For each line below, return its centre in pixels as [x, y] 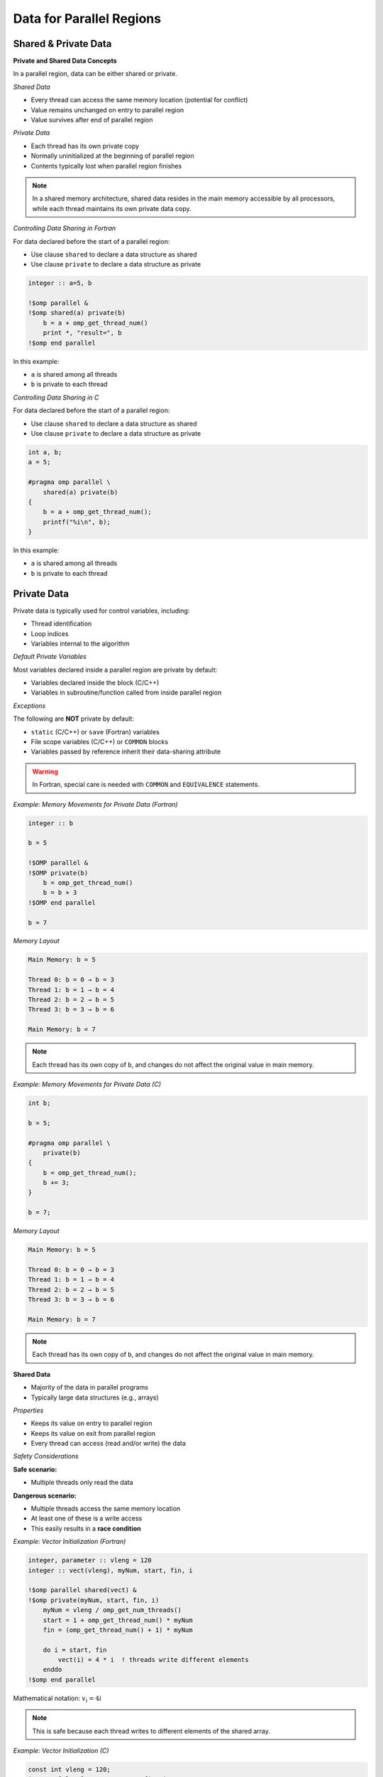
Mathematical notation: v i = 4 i [57, 1699]
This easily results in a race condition [86, 1528]
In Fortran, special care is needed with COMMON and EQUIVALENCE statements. [146, 785]
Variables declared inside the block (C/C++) [95, 683]
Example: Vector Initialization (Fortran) [70, 1542]
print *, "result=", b [82, 333]
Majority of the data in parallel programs [90, 1387]
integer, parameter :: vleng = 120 [90, 1561]
